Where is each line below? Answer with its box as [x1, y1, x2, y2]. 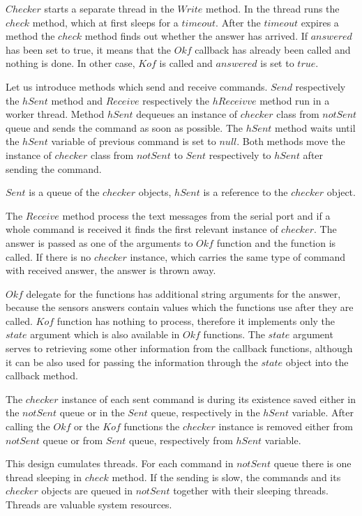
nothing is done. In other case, [6, 56, 135, 70]
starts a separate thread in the [44, 1, 174, 15]
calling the [6, 419, 50, 434]
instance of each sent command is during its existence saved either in [61, 391, 356, 406]
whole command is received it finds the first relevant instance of [6, 222, 278, 236]
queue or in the [59, 405, 125, 420]
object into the [285, 354, 349, 369]
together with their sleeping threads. [173, 483, 329, 498]
